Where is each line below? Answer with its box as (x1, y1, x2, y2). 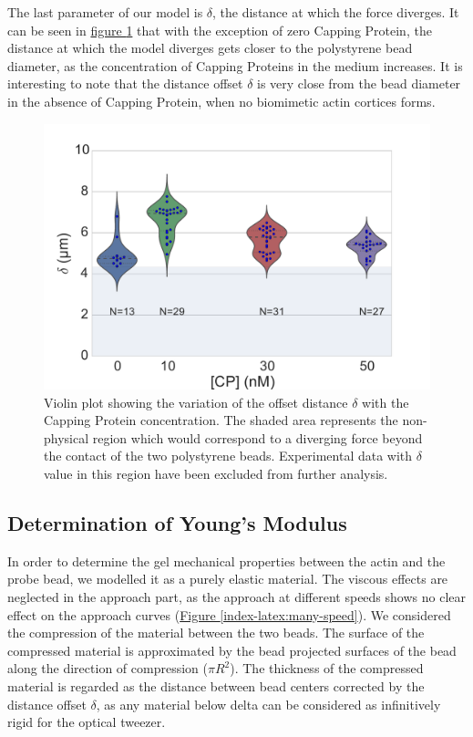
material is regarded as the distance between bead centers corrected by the (7, 676, 425, 695)
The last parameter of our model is (7, 3, 203, 21)
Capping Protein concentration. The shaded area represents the (44, 410, 398, 430)
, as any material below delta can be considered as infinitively (96, 694, 441, 713)
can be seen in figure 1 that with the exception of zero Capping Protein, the (7, 20, 432, 39)
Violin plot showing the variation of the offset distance (44, 392, 348, 411)
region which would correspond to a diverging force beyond (92, 428, 423, 447)
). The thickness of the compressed (230, 659, 424, 678)
